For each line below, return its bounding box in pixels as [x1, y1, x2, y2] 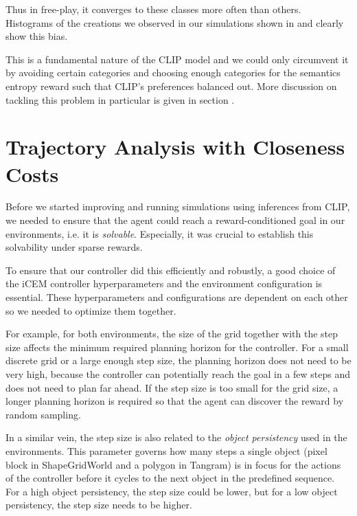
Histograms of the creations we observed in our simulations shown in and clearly [5, 15, 344, 30]
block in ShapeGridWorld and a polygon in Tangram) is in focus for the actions [5, 457, 341, 471]
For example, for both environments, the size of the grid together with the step [5, 326, 338, 341]
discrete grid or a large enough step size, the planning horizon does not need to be [5, 353, 352, 368]
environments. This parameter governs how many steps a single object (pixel [5, 443, 327, 458]
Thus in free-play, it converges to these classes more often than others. [5, 2, 301, 16]
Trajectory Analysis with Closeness [5, 133, 345, 161]
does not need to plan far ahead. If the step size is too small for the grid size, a [5, 380, 338, 394]
